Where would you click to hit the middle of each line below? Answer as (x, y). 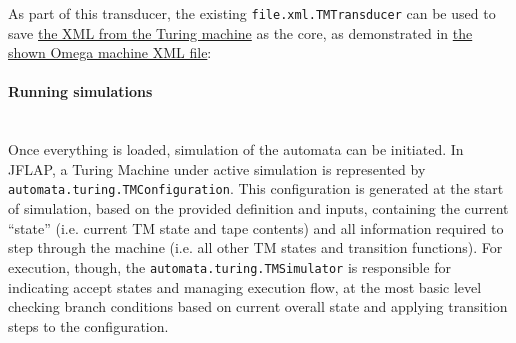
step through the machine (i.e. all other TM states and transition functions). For (255, 247)
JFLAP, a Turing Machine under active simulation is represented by (217, 168)
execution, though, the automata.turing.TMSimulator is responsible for (229, 266)
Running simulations (80, 91)
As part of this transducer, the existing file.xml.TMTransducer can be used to (252, 13)
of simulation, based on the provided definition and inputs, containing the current (258, 208)
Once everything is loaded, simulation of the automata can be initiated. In (236, 149)
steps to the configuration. (88, 325)
